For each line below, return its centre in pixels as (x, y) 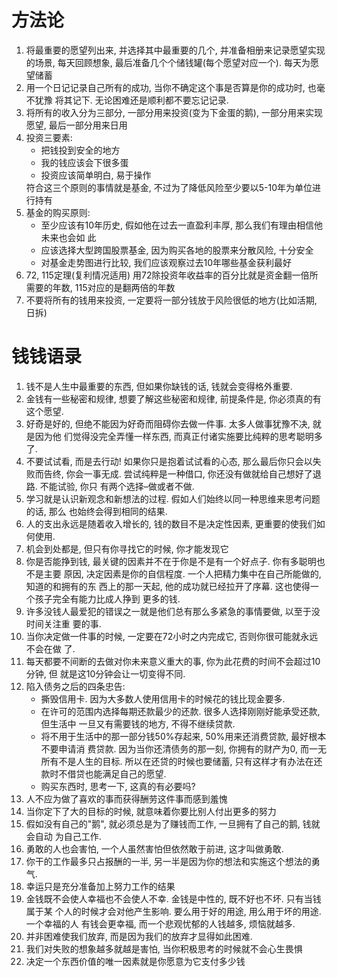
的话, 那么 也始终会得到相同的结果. (96, 511)
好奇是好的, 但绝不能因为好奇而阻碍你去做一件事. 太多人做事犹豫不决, (168, 423)
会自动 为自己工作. (63, 836)
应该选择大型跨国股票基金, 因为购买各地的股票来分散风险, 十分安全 (177, 250)
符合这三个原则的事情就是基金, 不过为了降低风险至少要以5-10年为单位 (169, 187)
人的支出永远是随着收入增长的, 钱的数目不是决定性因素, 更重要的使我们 (171, 523)
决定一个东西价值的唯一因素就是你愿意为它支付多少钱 (135, 961)
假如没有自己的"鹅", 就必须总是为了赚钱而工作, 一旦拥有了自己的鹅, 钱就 (173, 823)
